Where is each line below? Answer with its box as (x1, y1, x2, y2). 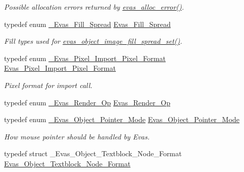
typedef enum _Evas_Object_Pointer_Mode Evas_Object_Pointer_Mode (4, 114, 240, 125)
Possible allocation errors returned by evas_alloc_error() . (4, 2, 184, 12)
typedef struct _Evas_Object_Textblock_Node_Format (4, 148, 182, 159)
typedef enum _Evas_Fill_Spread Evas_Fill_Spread (4, 18, 171, 29)
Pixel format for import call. (4, 79, 93, 90)
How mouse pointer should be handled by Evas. (4, 131, 150, 141)
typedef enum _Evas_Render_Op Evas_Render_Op (4, 97, 170, 107)
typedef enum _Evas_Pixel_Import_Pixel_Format (4, 52, 166, 63)
